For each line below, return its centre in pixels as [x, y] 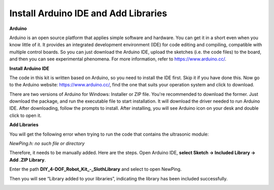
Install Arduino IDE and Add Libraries [88, 13]
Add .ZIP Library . [27, 160]
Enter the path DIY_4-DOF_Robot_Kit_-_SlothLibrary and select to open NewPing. [96, 169]
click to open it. [25, 115]
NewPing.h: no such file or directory [47, 144]
